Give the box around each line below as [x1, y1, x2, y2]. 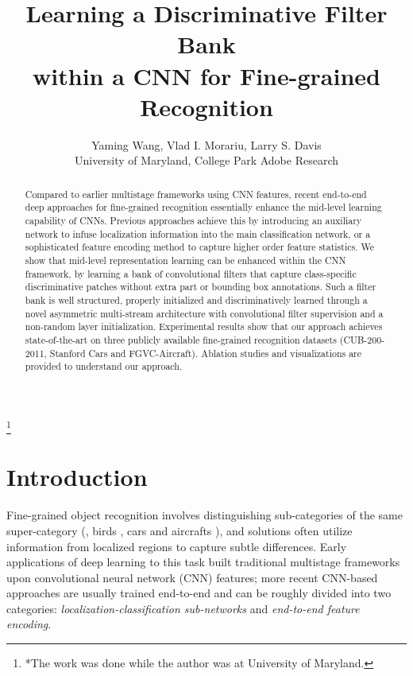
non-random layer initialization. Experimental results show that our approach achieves [25, 320, 383, 333]
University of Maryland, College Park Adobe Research [74, 152, 339, 169]
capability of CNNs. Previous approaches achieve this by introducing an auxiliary [25, 213, 362, 227]
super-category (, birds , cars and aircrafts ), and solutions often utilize [6, 522, 353, 538]
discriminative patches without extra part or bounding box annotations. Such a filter [25, 280, 376, 293]
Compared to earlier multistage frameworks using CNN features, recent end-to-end [25, 187, 367, 200]
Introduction [6, 460, 148, 493]
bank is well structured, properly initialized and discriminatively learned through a [25, 293, 368, 306]
